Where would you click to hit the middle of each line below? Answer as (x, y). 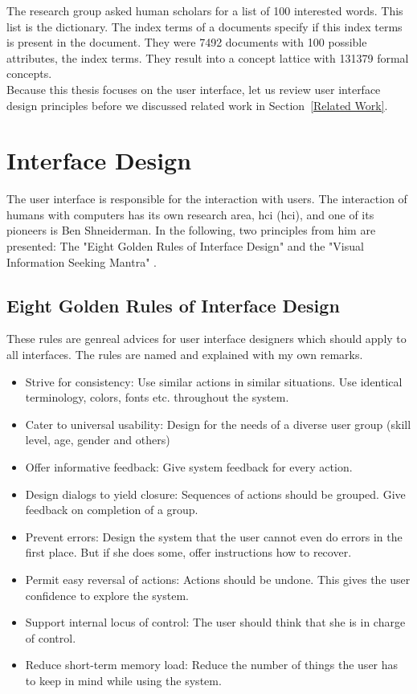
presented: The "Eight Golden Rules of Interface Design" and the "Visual (185, 246)
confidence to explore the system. (107, 595)
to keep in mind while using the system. (123, 680)
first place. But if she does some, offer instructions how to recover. (188, 552)
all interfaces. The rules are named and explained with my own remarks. (185, 355)
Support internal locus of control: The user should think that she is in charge (215, 622)
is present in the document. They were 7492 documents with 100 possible (187, 42)
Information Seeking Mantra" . (82, 261)
